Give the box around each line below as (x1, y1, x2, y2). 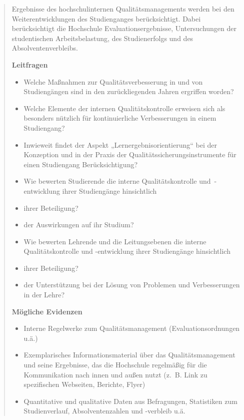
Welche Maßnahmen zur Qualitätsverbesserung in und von (23, 76, 203, 87)
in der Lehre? (23, 289, 65, 300)
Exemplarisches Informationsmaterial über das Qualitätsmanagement (23, 349, 235, 360)
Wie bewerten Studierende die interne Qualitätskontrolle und (23, 176, 211, 186)
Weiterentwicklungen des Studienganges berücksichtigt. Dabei (11, 13, 201, 24)
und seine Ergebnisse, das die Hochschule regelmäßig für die (23, 359, 207, 370)
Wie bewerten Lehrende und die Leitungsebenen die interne (23, 236, 206, 246)
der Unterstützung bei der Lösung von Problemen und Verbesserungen (23, 279, 240, 290)
